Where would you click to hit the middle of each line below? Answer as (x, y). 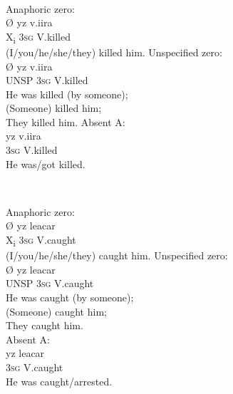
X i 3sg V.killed (38, 37)
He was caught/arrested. (59, 381)
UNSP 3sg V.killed (47, 80)
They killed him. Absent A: (66, 121)
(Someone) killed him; (54, 108)
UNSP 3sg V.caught (50, 283)
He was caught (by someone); (70, 297)
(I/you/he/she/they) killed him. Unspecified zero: (114, 52)
